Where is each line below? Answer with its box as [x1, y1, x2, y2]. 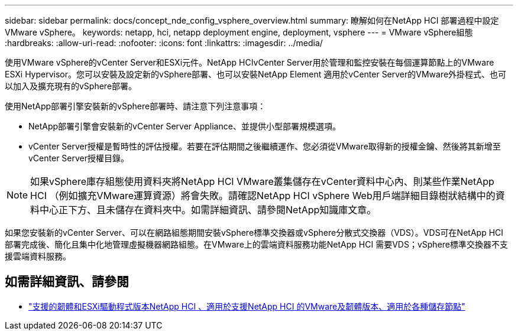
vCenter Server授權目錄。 [28, 153, 129, 163]
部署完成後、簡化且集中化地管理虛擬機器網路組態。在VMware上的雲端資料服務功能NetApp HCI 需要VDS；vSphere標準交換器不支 [5, 239, 508, 249]
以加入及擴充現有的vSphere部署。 [5, 81, 137, 91]
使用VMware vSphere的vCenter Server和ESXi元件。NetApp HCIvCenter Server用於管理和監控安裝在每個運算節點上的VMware [5, 57, 494, 67]
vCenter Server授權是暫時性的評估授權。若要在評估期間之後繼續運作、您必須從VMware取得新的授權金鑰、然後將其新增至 [28, 141, 501, 151]
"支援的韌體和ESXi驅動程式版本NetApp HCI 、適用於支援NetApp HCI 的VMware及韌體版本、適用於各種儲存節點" [28, 301, 465, 311]
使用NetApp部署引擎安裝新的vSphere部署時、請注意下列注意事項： [5, 101, 266, 111]
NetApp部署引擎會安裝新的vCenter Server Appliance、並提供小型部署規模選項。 [28, 121, 341, 131]
